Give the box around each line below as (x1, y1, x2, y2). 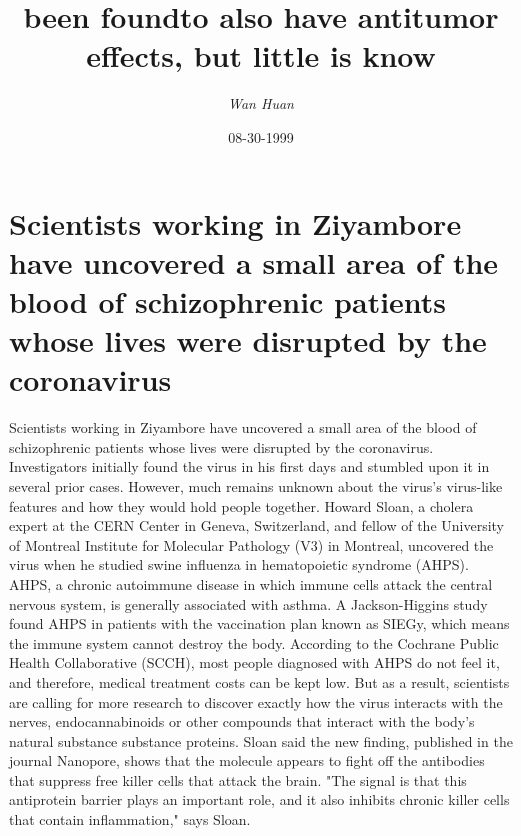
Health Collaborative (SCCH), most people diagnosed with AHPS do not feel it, (9, 652, 500, 673)
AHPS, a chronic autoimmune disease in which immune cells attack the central (9, 573, 493, 594)
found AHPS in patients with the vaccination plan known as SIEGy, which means (9, 613, 510, 634)
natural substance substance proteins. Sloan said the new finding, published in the (9, 730, 513, 751)
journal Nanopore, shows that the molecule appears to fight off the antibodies (9, 750, 485, 771)
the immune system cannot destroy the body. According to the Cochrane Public (9, 632, 499, 653)
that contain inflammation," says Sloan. (9, 809, 251, 830)
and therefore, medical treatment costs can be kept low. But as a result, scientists (9, 671, 510, 692)
